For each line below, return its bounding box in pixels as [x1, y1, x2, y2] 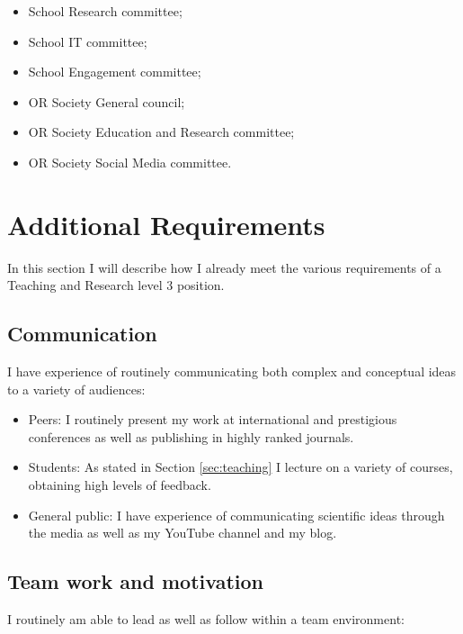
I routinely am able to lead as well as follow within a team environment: [7, 610, 405, 629]
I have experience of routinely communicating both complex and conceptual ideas [7, 362, 457, 381]
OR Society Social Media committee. [28, 152, 232, 171]
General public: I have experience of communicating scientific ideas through [28, 505, 445, 524]
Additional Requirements [7, 205, 325, 242]
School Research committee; [28, 2, 183, 20]
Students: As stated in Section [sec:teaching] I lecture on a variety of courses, [28, 457, 453, 476]
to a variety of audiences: [7, 379, 146, 398]
